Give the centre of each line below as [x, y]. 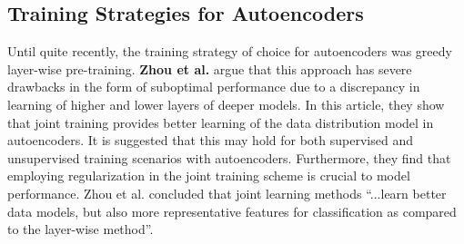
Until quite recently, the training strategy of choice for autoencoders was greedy [230, 51]
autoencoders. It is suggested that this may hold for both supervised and [210, 140]
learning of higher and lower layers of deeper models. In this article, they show [226, 104]
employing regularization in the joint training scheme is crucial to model [209, 176]
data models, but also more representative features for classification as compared [232, 211]
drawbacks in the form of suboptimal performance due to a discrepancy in [214, 87]
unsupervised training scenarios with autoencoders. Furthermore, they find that [229, 157]
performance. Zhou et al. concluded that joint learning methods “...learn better [227, 193]
